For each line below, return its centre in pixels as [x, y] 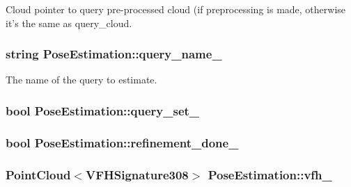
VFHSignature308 [137, 174]
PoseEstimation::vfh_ [270, 174]
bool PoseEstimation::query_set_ [103, 110]
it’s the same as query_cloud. [69, 23]
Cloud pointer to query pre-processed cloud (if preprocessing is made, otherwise [176, 9]
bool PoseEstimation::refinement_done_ [122, 142]
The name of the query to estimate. [81, 80]
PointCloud [38, 174]
